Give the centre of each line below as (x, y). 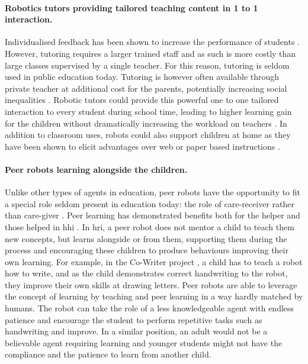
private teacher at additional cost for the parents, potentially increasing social (146, 88)
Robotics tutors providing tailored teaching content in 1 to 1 (131, 7)
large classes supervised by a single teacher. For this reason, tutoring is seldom (147, 65)
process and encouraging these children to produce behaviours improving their (147, 250)
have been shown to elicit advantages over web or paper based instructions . (142, 146)
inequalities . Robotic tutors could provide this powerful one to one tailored (142, 100)
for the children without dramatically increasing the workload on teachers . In (146, 123)
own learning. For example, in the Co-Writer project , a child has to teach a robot (154, 261)
